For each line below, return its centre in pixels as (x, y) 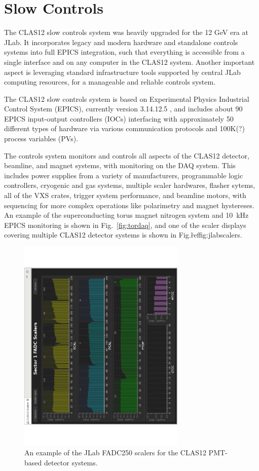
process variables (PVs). (41, 139)
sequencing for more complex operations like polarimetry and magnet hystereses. (129, 205)
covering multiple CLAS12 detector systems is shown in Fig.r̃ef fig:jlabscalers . (123, 235)
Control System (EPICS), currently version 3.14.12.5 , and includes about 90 (123, 109)
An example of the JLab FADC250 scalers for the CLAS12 (115, 453)
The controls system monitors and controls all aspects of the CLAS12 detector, (127, 155)
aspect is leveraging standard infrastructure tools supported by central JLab (122, 72)
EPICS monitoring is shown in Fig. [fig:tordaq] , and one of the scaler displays (125, 225)
